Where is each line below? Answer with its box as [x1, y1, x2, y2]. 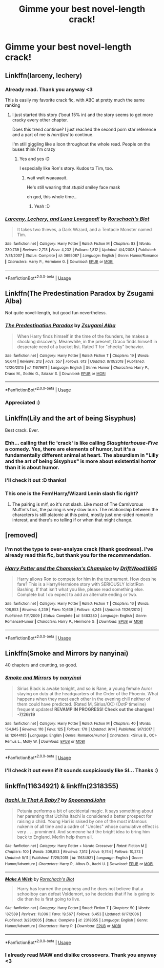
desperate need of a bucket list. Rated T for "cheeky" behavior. [17, 344, 144, 350]
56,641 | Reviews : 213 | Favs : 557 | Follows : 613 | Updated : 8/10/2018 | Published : [5, 359, 145, 364]
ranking [5, 102, 20, 108]
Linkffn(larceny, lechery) [5, 71, 82, 79]
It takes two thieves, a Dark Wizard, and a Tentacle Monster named [17, 227, 152, 233]
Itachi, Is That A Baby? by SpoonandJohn [5, 797, 106, 803]
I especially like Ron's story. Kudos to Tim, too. [19, 165, 113, 171]
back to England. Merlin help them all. [17, 834, 93, 840]
